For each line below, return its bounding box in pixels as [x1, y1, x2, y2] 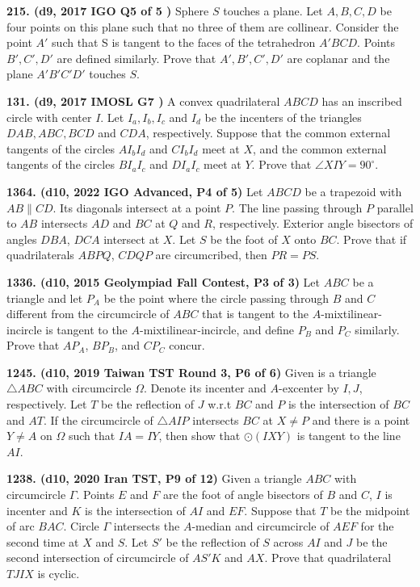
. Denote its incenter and [143, 379, 267, 396]
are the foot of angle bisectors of [163, 486, 323, 503]
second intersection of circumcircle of [6, 549, 189, 566]
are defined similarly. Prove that [57, 49, 216, 66]
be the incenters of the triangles [204, 108, 362, 125]
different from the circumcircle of [6, 305, 170, 322]
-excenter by [279, 379, 339, 396]
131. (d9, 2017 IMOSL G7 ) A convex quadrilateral [6, 92, 280, 109]
